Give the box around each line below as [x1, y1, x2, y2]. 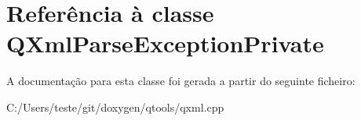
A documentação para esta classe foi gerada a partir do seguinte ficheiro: [6, 73, 356, 89]
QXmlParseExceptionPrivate [6, 27, 324, 59]
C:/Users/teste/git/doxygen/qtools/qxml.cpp [6, 98, 224, 115]
